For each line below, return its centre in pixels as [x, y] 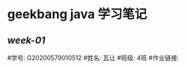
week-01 [26, 40]
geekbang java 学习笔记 [77, 14]
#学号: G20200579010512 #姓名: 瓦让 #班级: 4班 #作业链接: [93, 58]
